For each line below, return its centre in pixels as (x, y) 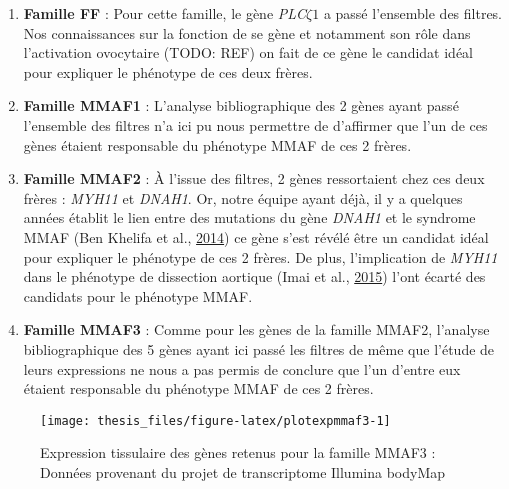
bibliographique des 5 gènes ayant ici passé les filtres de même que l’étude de (259, 348)
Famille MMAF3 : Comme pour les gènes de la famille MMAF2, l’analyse (256, 329)
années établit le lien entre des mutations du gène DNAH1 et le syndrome (249, 217)
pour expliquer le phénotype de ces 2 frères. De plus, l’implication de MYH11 (260, 256)
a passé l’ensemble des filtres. (413, 13)
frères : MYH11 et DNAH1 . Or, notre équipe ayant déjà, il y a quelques (243, 197)
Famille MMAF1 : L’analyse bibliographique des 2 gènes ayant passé (241, 105)
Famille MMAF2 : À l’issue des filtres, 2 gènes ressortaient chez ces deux (254, 178)
